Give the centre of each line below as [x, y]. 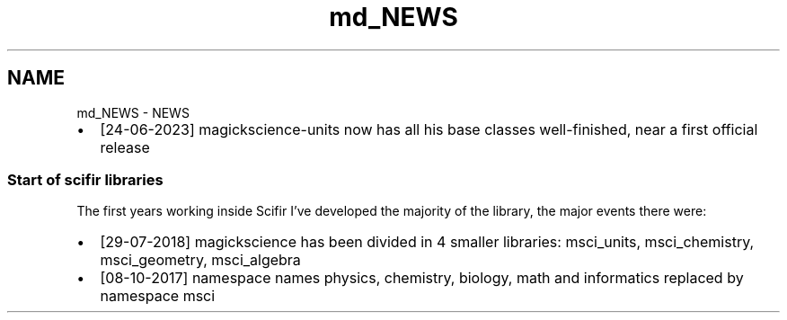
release [125, 147]
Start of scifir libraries [85, 179]
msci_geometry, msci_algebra [200, 260]
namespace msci [158, 296]
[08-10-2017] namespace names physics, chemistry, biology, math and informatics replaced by [422, 278]
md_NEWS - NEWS [133, 112]
